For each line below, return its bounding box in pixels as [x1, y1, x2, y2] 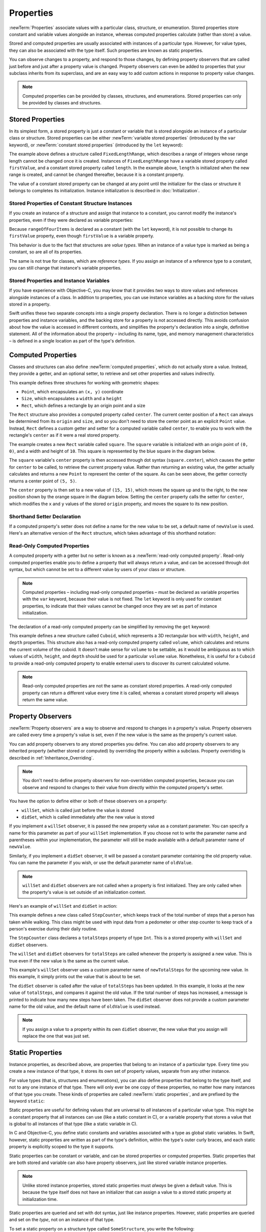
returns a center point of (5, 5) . [9, 478, 77, 484]
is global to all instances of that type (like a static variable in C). [9, 1121, 138, 1127]
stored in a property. [9, 301, 51, 307]
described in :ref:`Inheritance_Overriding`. [9, 754, 94, 761]
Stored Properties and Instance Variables [9, 277, 110, 284]
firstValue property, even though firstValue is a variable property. [9, 233, 155, 239]
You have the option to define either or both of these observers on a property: [9, 798, 167, 804]
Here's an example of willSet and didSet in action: [9, 903, 118, 909]
